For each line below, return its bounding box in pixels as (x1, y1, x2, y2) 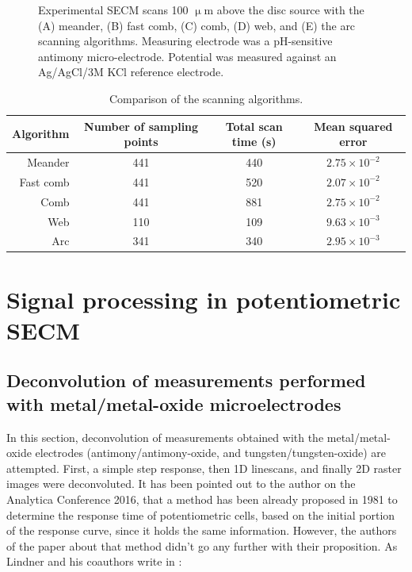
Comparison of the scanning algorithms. (109, 90, 303, 106)
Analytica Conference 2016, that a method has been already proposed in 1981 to (6, 491, 398, 507)
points (124, 133, 158, 150)
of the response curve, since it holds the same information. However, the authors (6, 522, 397, 539)
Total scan (225, 117, 283, 134)
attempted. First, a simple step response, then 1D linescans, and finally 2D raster (6, 459, 402, 476)
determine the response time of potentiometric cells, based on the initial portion (6, 506, 395, 523)
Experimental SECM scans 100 (38, 2, 189, 17)
